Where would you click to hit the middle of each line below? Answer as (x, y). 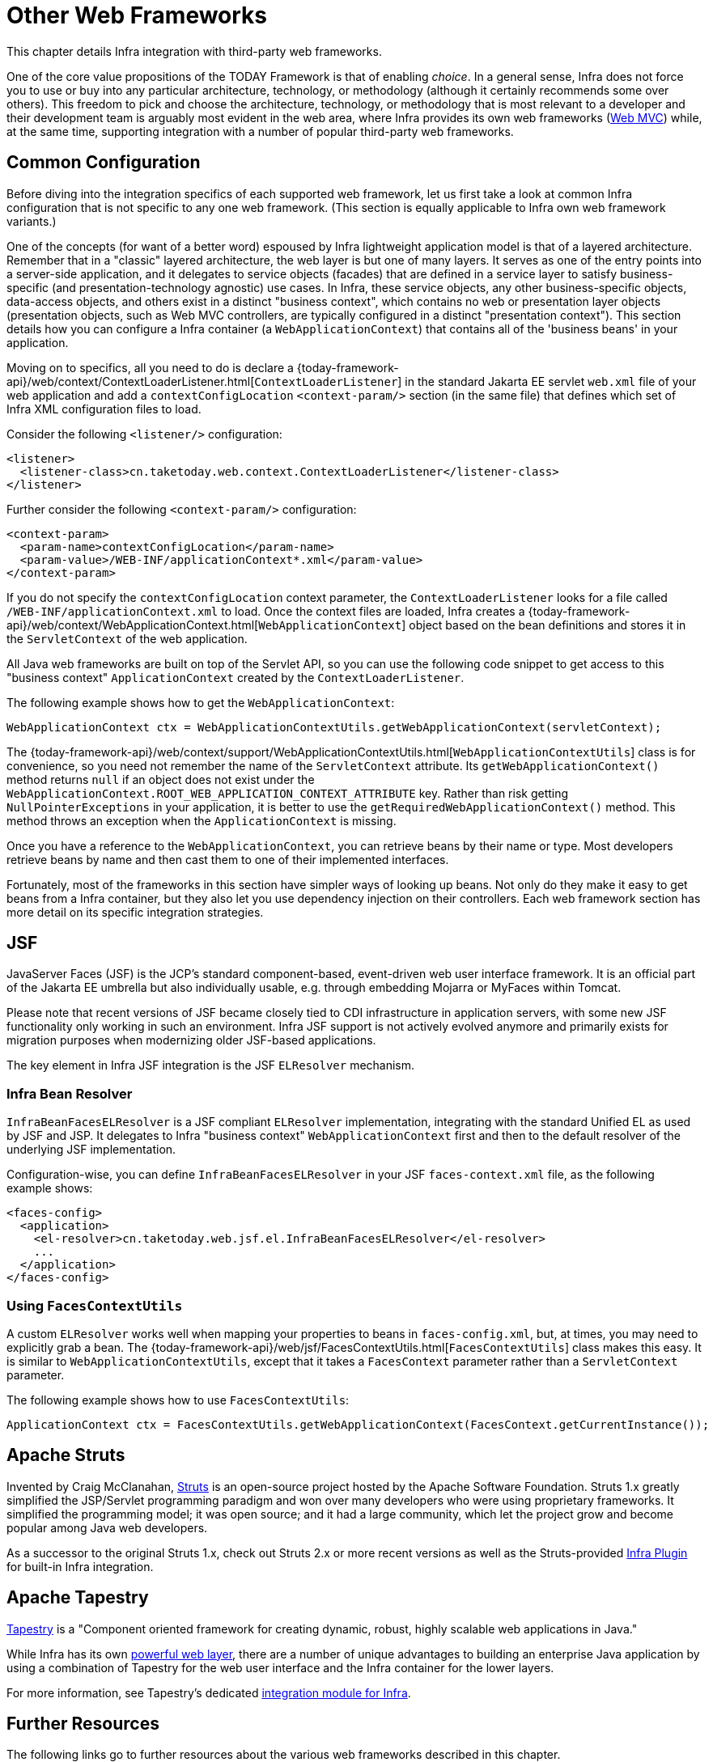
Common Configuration (104, 163)
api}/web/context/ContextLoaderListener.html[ (131, 381)
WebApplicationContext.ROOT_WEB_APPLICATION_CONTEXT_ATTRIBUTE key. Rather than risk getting (288, 793)
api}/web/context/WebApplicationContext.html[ (133, 625)
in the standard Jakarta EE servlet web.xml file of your (551, 381)
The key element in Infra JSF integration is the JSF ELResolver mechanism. (211, 1065)
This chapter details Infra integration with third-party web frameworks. (194, 51)
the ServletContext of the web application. (127, 638)
